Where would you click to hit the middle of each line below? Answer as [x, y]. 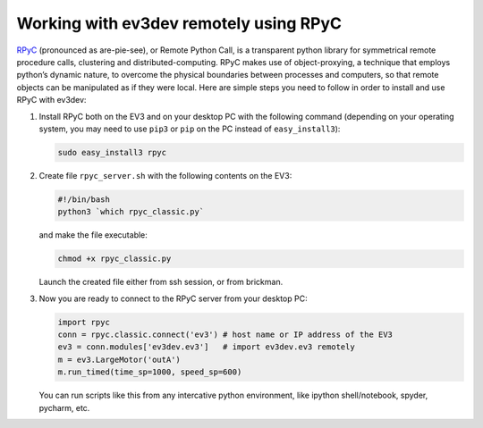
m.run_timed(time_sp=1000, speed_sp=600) [150, 372]
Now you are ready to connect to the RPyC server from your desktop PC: [173, 298]
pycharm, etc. [64, 407]
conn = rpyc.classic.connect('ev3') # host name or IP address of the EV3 [225, 334]
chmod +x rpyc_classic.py [114, 259]
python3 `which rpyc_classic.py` [131, 212]
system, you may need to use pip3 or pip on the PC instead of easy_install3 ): [190, 129]
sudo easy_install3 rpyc [112, 152]
